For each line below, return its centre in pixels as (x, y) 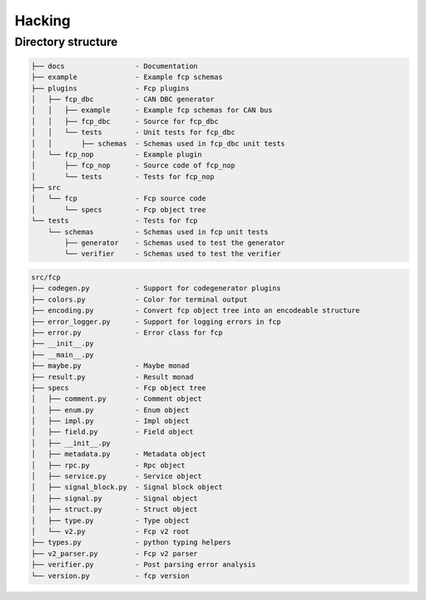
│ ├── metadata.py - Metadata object (119, 454)
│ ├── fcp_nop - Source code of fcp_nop (133, 165)
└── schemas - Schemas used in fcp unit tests (158, 232)
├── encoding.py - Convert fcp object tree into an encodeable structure (196, 311)
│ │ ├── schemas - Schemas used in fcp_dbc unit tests (158, 143)
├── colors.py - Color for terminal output (139, 299)
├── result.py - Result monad (112, 377)
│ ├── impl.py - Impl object (110, 421)
